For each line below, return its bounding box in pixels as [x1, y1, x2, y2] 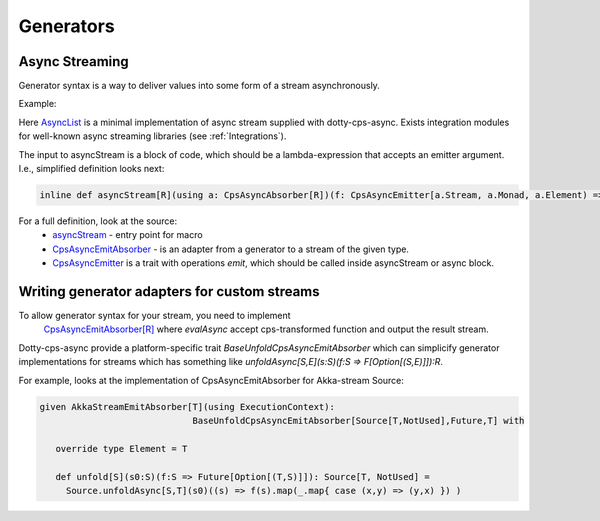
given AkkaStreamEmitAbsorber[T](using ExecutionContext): [39, 401, 335, 412]
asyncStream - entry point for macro [52, 229, 204, 241]
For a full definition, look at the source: [18, 215, 178, 227]
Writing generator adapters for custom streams [18, 283, 320, 300]
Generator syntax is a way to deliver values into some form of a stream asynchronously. [18, 80, 380, 92]
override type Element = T [55, 443, 188, 454]
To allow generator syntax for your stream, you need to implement [18, 310, 291, 322]
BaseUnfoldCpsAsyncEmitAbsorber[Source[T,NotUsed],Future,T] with [192, 415, 525, 426]
